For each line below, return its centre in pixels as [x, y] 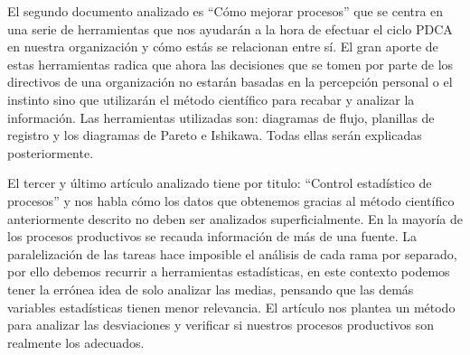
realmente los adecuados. [76, 342]
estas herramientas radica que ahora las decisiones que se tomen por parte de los [230, 64]
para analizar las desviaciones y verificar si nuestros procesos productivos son [221, 325]
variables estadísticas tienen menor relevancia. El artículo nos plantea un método [231, 307]
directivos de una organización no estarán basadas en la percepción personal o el [230, 82]
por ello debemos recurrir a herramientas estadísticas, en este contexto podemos [229, 271]
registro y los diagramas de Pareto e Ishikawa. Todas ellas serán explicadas [215, 135]
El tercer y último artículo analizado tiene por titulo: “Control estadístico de [220, 183]
